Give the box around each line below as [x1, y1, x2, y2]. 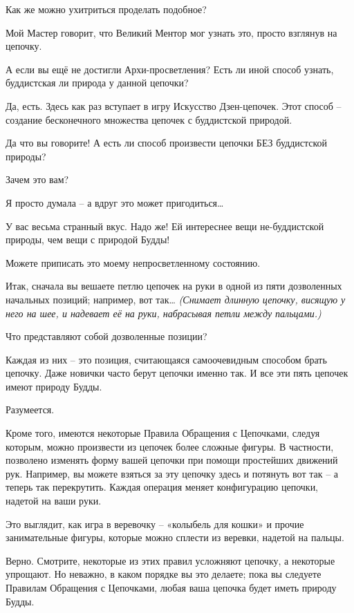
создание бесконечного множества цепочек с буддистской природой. [6, 112, 292, 126]
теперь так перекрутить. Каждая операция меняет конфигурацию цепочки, [6, 480, 319, 494]
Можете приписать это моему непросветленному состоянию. [6, 255, 261, 270]
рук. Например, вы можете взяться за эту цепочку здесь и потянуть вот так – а [6, 466, 339, 480]
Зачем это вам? [6, 172, 69, 187]
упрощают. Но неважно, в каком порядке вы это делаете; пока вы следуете [6, 567, 322, 581]
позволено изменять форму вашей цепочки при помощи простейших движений [6, 453, 338, 467]
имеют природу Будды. [6, 379, 102, 393]
